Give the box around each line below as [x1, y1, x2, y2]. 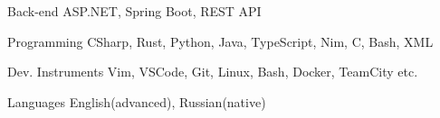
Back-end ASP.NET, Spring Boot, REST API [7, 2, 262, 20]
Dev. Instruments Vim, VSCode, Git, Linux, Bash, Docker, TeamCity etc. [7, 62, 418, 81]
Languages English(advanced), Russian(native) [7, 92, 266, 111]
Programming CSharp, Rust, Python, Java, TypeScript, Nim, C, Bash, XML [7, 32, 434, 50]
